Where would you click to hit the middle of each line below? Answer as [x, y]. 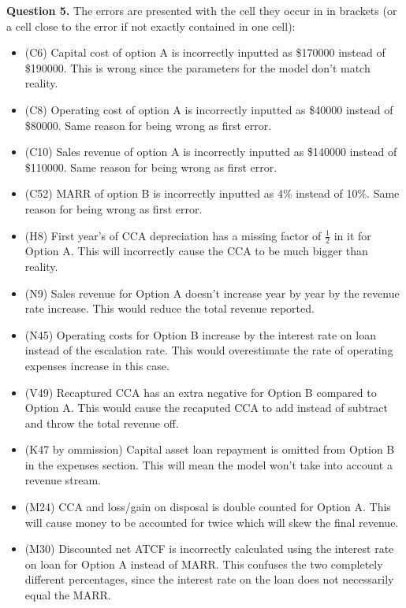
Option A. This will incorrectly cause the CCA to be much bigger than [196, 251]
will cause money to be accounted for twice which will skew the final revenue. [212, 522]
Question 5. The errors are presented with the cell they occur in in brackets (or [202, 10]
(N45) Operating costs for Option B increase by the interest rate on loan [200, 334]
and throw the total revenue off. [102, 423]
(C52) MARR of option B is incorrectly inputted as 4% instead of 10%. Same [212, 193]
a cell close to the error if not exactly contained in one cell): [151, 26]
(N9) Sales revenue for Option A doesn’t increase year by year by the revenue [212, 293]
